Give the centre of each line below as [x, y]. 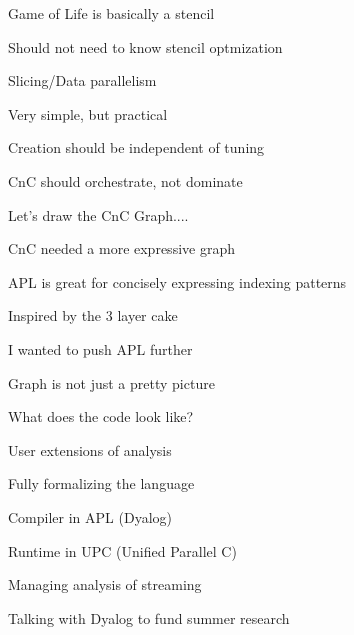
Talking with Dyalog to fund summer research [149, 617]
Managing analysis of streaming [105, 584]
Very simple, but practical [88, 113]
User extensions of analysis [90, 449]
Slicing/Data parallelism [82, 80]
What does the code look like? [101, 416]
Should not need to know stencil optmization [145, 46]
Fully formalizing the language [101, 483]
